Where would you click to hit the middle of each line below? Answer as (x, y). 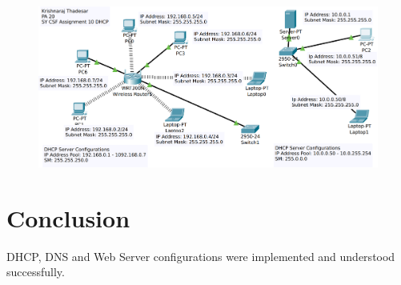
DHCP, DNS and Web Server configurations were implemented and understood (201, 256)
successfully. (36, 272)
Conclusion (68, 217)
